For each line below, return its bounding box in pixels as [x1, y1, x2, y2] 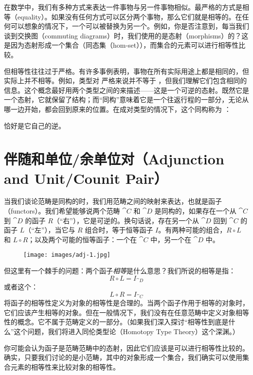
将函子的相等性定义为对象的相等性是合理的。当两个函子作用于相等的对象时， [4, 298, 249, 308]
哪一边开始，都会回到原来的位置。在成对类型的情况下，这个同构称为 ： [4, 104, 231, 114]
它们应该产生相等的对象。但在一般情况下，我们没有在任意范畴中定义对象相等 [4, 307, 249, 317]
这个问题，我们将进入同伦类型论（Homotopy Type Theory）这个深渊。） [14, 326, 239, 336]
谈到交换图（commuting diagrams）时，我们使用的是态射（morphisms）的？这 [4, 30, 249, 40]
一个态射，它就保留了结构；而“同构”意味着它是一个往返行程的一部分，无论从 [4, 94, 249, 105]
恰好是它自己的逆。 [4, 120, 65, 130]
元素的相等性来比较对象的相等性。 [10, 361, 120, 372]
